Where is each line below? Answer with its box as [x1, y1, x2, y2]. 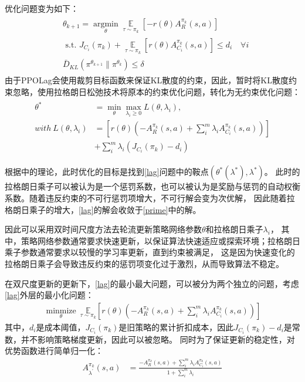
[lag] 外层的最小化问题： [5, 289, 94, 301]
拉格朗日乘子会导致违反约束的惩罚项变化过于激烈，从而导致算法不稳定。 [5, 257, 284, 269]
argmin [93, 19, 118, 28]
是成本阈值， [36, 320, 86, 333]
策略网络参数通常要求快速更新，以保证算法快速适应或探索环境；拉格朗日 [21, 234, 300, 246]
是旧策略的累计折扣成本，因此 [118, 320, 234, 333]
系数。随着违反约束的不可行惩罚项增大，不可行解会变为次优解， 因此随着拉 [5, 191, 295, 204]
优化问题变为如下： [5, 2, 79, 14]
